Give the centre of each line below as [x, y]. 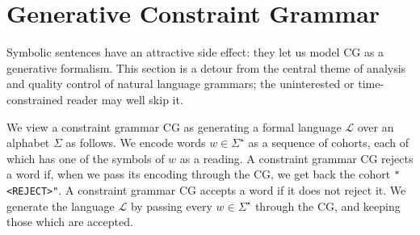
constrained [35, 99]
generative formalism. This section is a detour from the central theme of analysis [206, 67]
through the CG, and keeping [328, 206]
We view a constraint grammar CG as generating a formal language [174, 126]
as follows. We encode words [136, 143]
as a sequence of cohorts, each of [329, 143]
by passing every [171, 206]
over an [376, 126]
